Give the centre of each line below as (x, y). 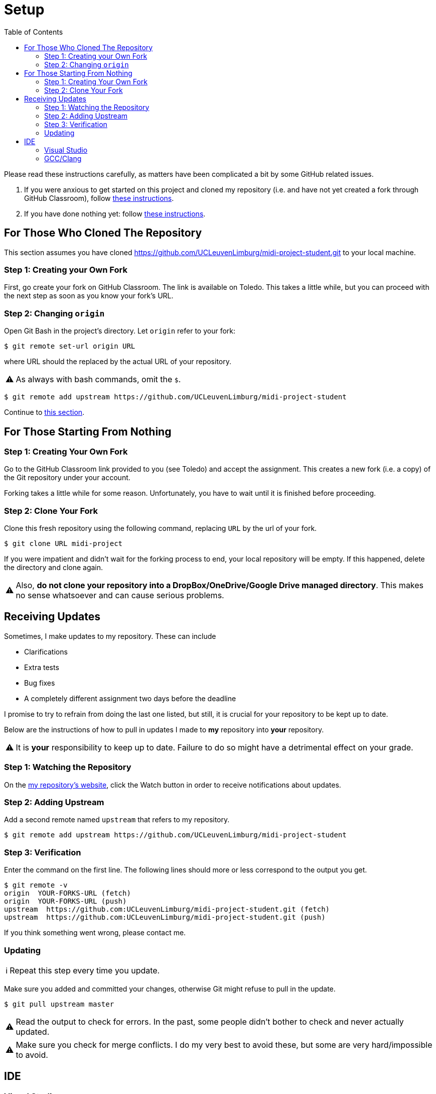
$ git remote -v (36, 885)
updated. (33, 1031)
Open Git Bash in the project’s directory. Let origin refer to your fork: (120, 331)
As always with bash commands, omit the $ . (98, 379)
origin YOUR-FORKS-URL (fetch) (67, 893)
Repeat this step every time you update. (85, 970)
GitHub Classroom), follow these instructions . (99, 198)
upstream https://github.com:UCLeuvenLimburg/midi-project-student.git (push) (165, 917)
